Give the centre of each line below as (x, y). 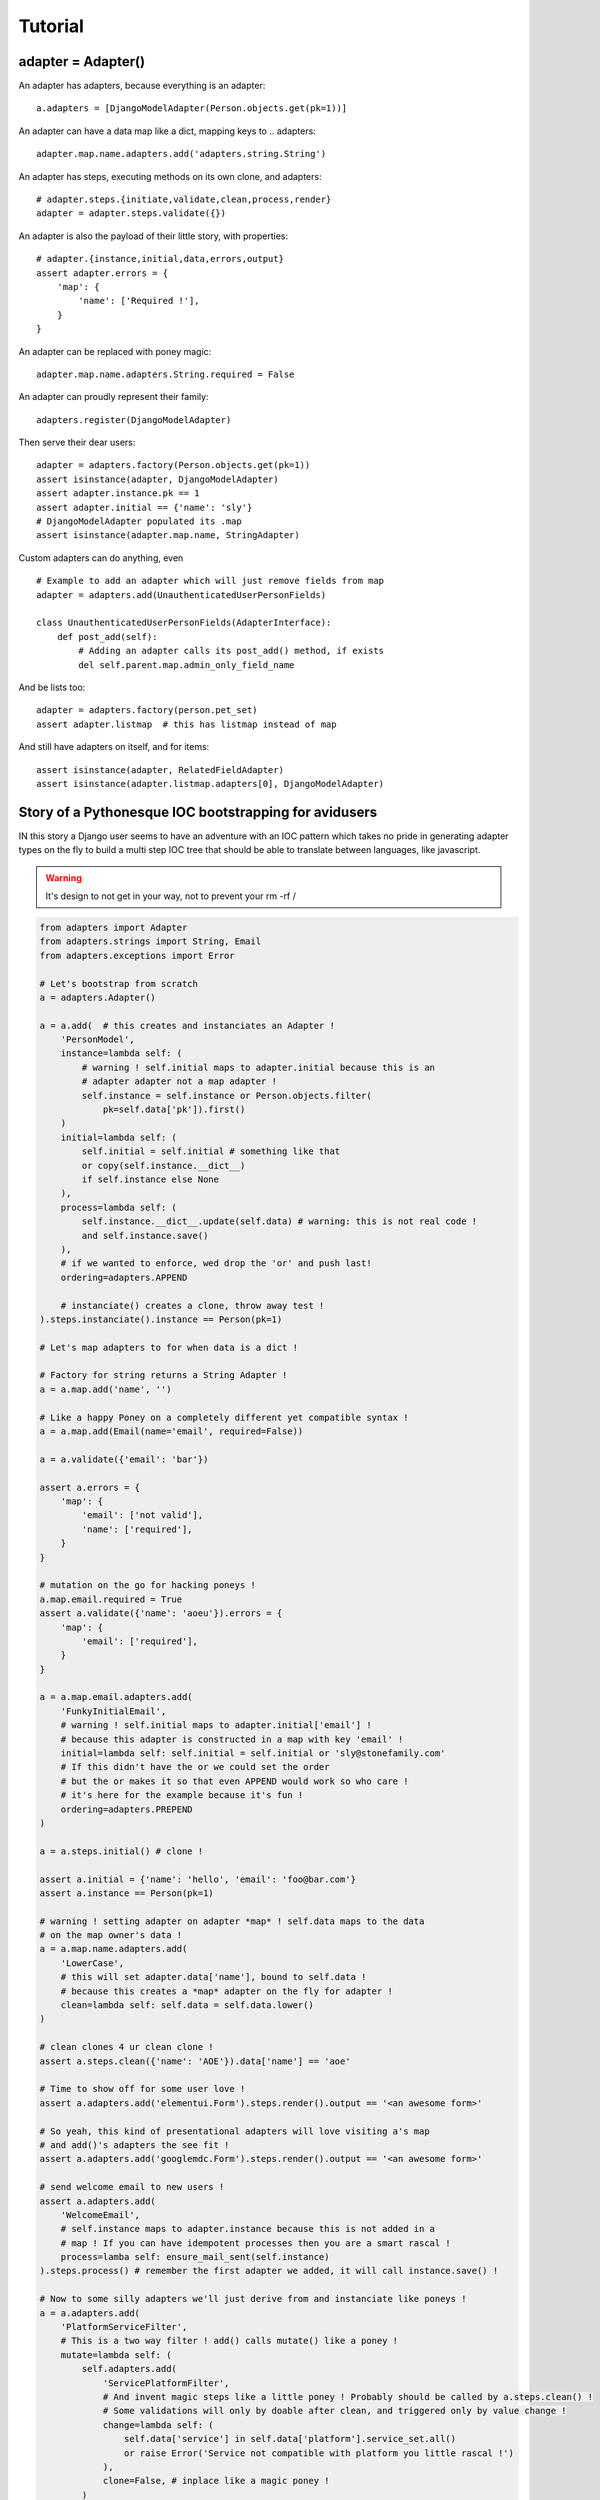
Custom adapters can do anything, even (101, 557)
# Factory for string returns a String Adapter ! (163, 1375)
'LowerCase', (92, 1963)
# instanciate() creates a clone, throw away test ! (192, 1305)
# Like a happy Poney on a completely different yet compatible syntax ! (224, 1417)
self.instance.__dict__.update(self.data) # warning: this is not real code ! (279, 1221)
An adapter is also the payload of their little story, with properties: (153, 236)
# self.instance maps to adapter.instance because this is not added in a (247, 2229)
